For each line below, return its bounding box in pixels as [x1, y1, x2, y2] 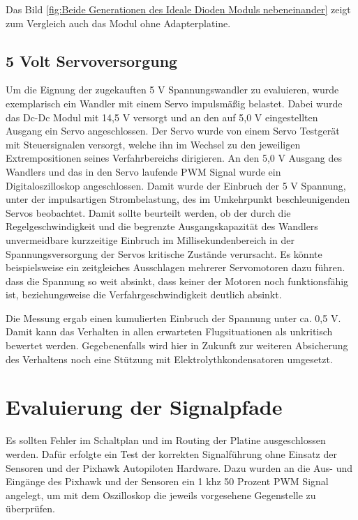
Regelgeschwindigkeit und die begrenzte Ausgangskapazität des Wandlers [6, 219, 318, 234]
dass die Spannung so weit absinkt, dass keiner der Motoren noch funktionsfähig [6, 273, 349, 288]
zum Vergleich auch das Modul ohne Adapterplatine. [6, 15, 231, 30]
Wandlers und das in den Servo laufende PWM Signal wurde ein [6, 164, 281, 178]
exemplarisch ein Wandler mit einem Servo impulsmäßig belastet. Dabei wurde [6, 95, 343, 110]
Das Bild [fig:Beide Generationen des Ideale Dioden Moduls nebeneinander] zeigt [6, 2, 351, 16]
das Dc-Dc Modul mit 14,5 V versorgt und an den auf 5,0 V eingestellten [6, 109, 318, 124]
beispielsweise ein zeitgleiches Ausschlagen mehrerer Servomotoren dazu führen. [6, 260, 345, 275]
